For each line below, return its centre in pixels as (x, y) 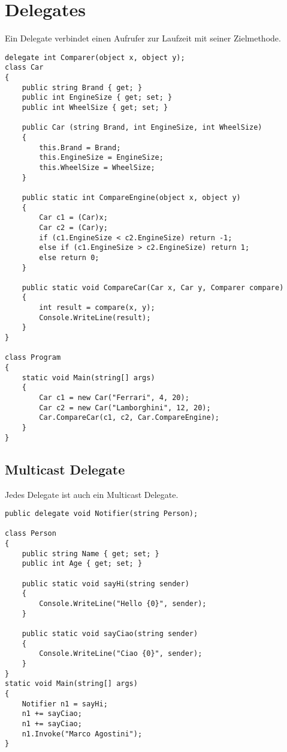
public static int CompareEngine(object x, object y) (131, 197)
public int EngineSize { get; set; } (97, 98)
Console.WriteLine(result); (95, 317)
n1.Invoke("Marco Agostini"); (82, 734)
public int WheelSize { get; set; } (95, 108)
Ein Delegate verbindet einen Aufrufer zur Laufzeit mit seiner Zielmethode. (143, 38)
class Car (24, 68)
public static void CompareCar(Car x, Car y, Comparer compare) (153, 287)
